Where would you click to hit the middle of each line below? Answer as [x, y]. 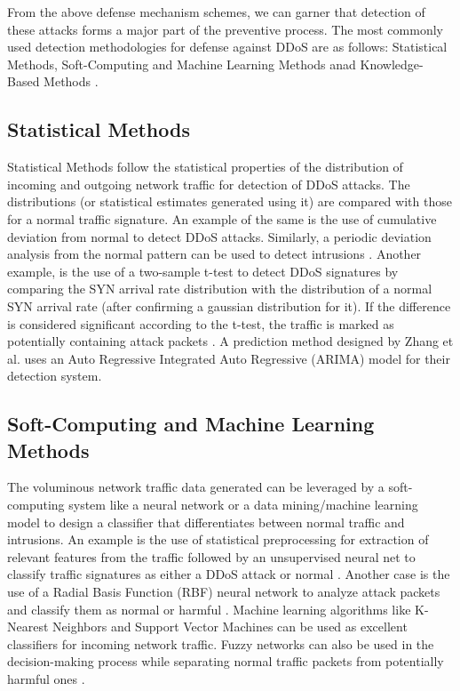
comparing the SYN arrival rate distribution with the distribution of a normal [220, 289]
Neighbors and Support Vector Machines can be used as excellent [230, 627]
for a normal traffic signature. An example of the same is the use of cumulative [222, 218]
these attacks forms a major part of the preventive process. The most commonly [225, 29]
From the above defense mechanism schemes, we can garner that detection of [216, 12]
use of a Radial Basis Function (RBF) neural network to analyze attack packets [224, 592]
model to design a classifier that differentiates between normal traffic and [206, 522]
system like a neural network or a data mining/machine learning [243, 505]
